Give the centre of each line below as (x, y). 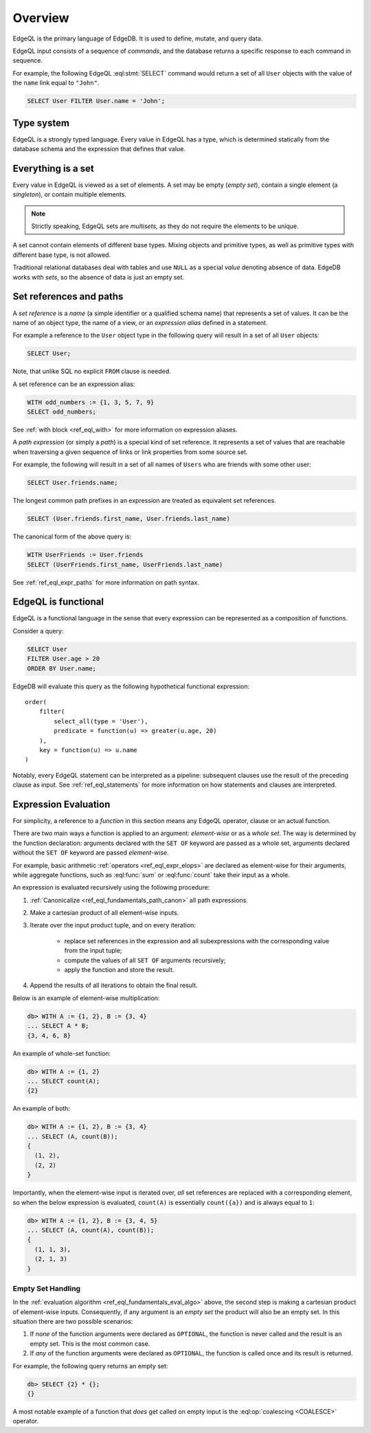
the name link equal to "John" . (56, 83)
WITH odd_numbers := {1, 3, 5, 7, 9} (91, 402)
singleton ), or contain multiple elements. (70, 194)
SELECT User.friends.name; (72, 483)
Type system (41, 123)
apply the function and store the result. (119, 970)
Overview (41, 18)
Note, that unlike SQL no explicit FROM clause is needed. (92, 372)
